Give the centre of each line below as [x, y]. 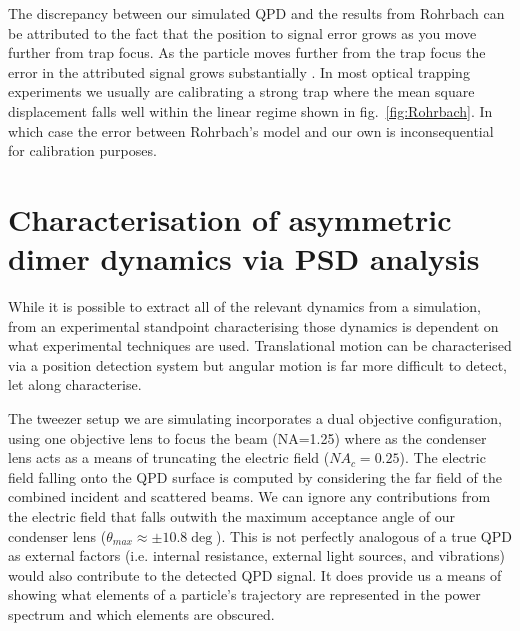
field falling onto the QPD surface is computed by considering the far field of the [255, 476]
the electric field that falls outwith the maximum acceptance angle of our [231, 516]
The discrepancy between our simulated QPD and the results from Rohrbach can [256, 13]
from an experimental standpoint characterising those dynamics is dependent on [253, 325]
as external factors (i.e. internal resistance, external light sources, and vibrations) [257, 555]
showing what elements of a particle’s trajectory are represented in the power [244, 594]
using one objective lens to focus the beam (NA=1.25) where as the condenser [247, 437]
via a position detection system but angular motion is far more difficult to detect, [257, 364]
